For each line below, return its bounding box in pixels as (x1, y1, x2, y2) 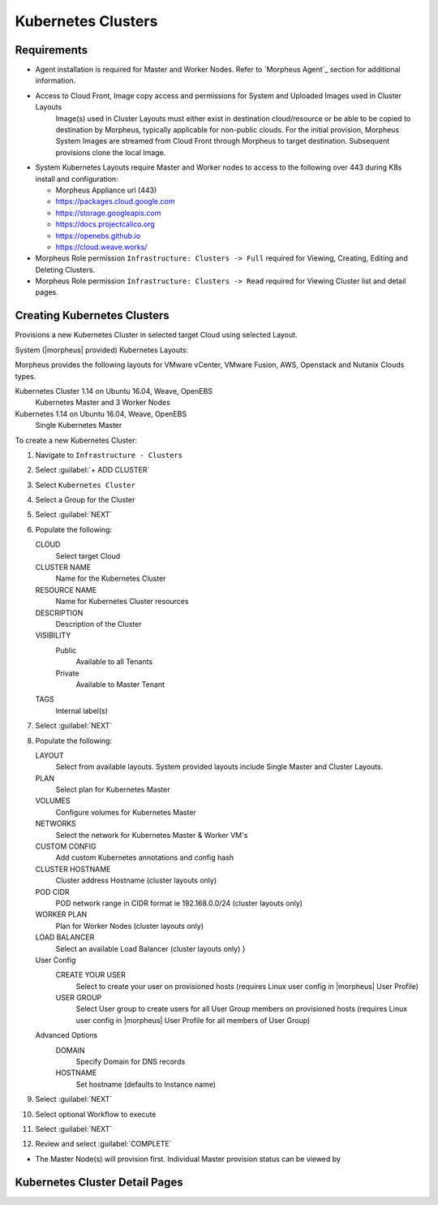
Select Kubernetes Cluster (35, 480, 135, 490)
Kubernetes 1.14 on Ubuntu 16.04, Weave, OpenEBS (15, 408, 187, 418)
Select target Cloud (55, 551, 121, 560)
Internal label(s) (55, 706, 109, 715)
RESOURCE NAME (35, 585, 97, 594)
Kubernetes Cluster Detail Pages (15, 1175, 183, 1189)
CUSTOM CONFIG (35, 841, 97, 852)
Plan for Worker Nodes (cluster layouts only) (55, 921, 204, 931)
